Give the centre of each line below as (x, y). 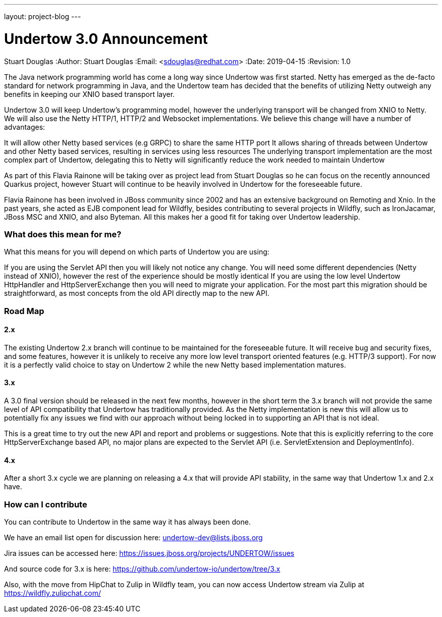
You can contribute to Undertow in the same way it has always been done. (127, 522)
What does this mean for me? (63, 234)
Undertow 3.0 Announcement (106, 39)
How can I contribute (46, 504)
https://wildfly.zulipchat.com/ (53, 593)
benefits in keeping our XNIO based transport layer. (90, 94)
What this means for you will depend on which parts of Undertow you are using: (137, 252)
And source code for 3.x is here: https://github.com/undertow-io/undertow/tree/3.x (142, 569)
